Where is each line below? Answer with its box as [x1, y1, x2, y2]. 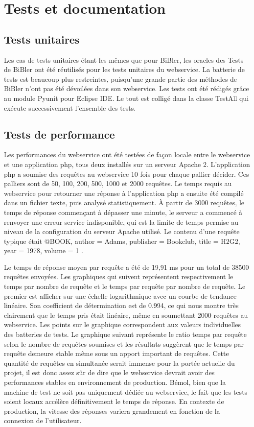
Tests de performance [4, 126, 115, 142]
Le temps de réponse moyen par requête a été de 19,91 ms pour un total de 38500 [4, 261, 249, 272]
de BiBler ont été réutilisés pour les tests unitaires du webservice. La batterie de [4, 64, 245, 74]
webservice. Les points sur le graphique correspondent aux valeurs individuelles [4, 319, 241, 330]
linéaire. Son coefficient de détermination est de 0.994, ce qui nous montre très [4, 300, 239, 310]
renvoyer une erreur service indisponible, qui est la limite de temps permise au [4, 216, 238, 227]
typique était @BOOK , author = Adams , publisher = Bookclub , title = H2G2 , [4, 236, 240, 246]
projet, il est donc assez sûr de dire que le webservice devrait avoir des [4, 367, 215, 378]
